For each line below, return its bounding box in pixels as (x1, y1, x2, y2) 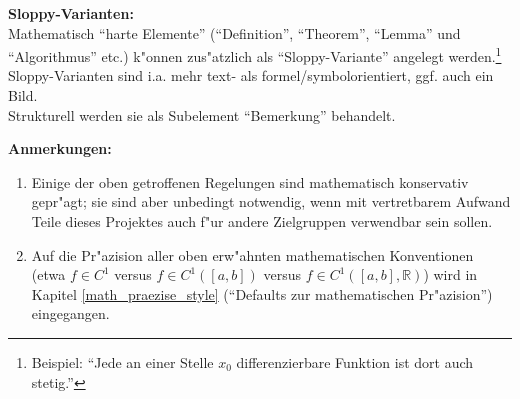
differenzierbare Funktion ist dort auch (236, 351, 474, 372)
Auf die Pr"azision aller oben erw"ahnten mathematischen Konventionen (31, 244, 474, 265)
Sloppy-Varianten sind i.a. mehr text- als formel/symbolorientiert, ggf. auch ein (8, 65, 494, 86)
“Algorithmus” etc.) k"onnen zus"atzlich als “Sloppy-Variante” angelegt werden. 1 (8, 43, 502, 66)
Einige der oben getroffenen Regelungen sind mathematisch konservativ (31, 171, 469, 192)
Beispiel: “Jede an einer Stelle (31, 351, 214, 372)
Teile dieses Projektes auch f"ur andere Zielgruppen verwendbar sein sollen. (31, 211, 493, 231)
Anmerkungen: (8, 138, 112, 159)
